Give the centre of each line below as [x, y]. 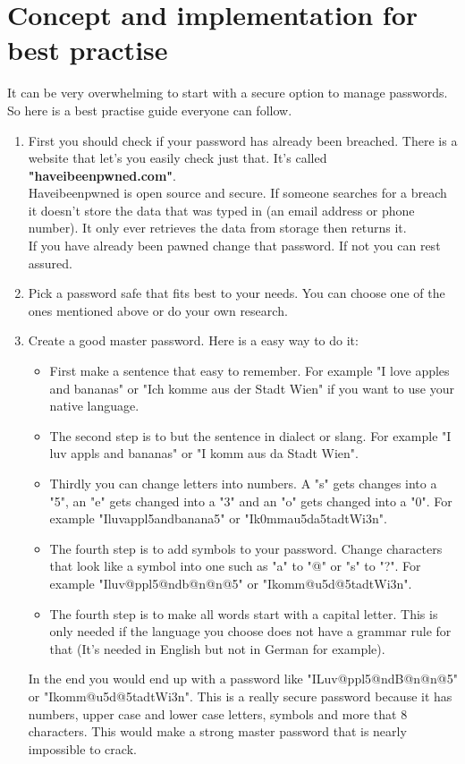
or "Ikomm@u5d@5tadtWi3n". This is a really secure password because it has [240, 696]
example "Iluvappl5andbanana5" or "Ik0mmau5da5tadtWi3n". [218, 518]
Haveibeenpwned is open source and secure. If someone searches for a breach [237, 193]
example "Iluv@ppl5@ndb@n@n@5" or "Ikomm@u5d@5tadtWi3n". [231, 583]
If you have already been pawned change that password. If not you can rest [234, 246]
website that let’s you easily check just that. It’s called [178, 158]
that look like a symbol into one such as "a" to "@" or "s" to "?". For [235, 566]
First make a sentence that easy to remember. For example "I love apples [249, 371]
